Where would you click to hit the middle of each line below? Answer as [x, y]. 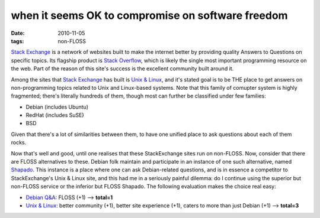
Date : [18, 33]
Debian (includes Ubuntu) [57, 107]
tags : [17, 41]
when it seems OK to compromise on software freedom [149, 15]
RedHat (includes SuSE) [55, 115]
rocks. [19, 142]
